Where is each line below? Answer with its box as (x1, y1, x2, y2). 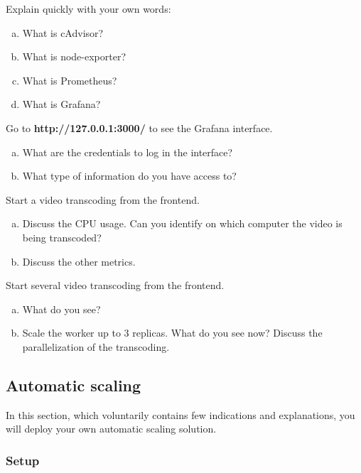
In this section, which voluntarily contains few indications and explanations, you (6, 407, 355, 422)
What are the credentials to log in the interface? (22, 144, 233, 159)
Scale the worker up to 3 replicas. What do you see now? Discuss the (22, 325, 323, 340)
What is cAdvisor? (22, 25, 104, 40)
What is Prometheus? (22, 72, 117, 87)
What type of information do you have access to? (22, 168, 237, 183)
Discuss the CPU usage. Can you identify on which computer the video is (22, 216, 343, 231)
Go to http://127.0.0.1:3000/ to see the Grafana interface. (6, 120, 273, 135)
